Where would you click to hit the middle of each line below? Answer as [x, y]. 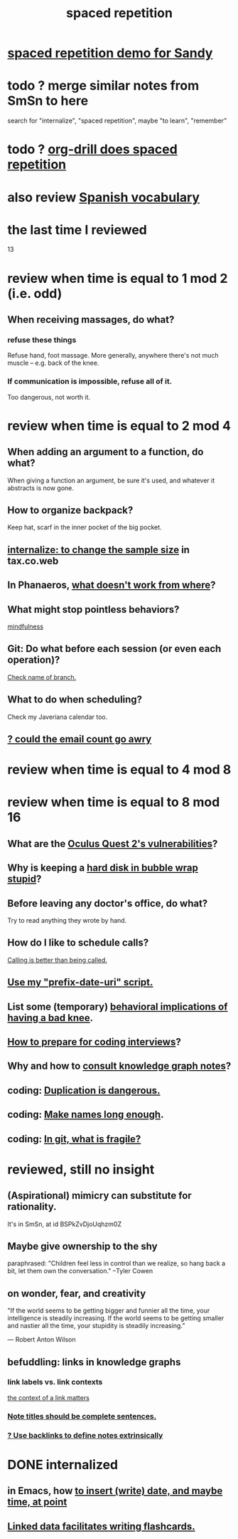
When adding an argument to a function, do [106, 452]
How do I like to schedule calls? [78, 943]
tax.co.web [33, 561]
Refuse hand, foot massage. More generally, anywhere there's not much [113, 356]
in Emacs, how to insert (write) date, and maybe [115, 1491]
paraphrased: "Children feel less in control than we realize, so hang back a [117, 1263]
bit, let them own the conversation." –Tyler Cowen [80, 1271]
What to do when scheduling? [75, 700]
